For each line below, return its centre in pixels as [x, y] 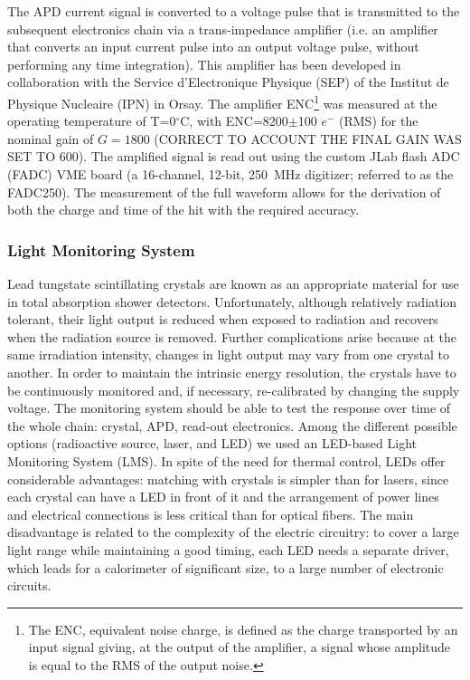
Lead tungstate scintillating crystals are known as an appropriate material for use [233, 283]
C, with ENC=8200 [234, 121]
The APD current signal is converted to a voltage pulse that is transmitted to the [234, 11]
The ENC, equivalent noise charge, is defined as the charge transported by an [243, 629]
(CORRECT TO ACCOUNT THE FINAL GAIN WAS [308, 138]
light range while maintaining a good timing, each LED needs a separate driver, [228, 549]
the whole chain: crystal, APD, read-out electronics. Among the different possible [232, 425]
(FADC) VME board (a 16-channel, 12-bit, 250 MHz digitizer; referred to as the [230, 174]
